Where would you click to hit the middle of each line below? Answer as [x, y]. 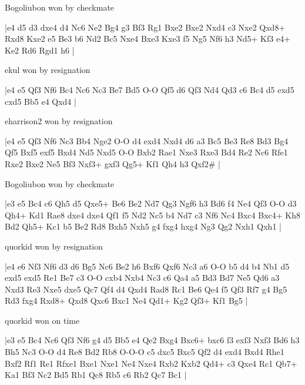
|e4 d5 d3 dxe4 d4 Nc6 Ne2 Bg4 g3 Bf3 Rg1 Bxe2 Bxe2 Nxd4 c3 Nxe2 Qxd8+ [145, 27]
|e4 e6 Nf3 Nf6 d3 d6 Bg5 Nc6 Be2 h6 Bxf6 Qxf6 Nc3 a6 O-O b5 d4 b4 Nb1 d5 [147, 266]
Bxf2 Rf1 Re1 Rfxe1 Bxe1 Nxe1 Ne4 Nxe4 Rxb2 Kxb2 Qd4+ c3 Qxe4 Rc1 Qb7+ [151, 363]
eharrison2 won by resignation [59, 121]
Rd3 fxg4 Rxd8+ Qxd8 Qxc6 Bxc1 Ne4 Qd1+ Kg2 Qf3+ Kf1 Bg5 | [126, 301]
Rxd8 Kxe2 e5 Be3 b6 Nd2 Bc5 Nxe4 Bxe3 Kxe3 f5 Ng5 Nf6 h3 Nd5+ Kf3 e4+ [148, 39]
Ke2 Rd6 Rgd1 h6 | [40, 50]
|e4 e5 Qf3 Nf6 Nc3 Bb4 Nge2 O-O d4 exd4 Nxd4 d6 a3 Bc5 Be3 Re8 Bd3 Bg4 [147, 140]
